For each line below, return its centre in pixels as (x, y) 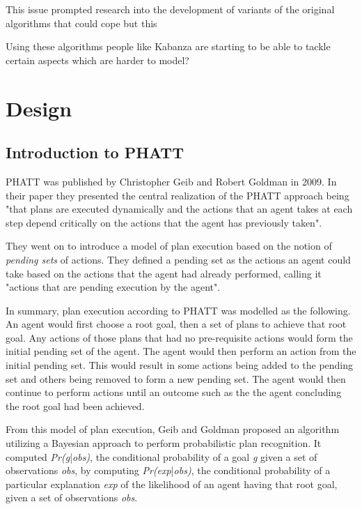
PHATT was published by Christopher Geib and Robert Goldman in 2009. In (171, 181)
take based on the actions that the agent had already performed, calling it (164, 273)
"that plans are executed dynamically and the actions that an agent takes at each (179, 209)
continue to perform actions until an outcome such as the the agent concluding (174, 392)
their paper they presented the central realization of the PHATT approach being (178, 195)
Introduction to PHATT (95, 152)
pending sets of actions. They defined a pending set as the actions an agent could (178, 259)
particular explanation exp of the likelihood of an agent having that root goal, (172, 484)
